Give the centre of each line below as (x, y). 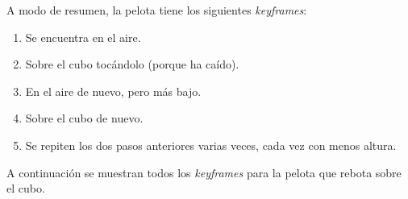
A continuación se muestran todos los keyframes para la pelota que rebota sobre (204, 172)
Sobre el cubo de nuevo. (84, 118)
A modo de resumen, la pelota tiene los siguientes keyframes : (157, 10)
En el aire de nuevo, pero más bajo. (113, 91)
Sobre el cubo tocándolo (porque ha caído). (132, 64)
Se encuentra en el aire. (83, 37)
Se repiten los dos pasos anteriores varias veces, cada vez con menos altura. (211, 145)
